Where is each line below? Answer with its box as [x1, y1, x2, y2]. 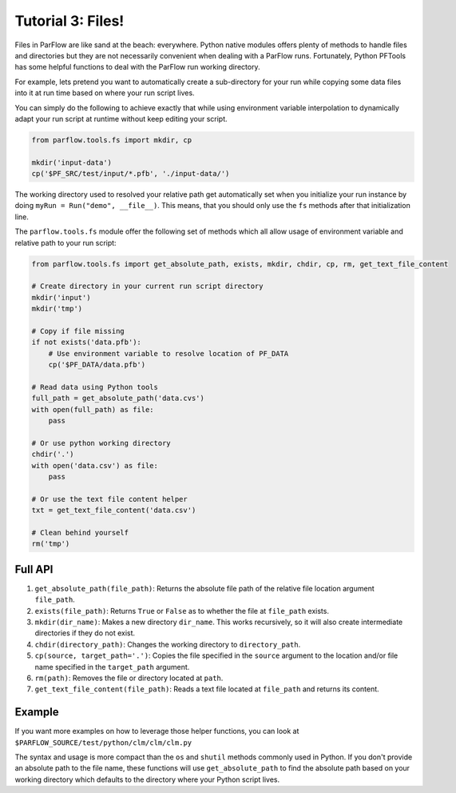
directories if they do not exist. [34, 628, 136, 638]
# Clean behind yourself [31, 528, 129, 537]
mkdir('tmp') [31, 304, 83, 314]
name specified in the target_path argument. [34, 662, 190, 671]
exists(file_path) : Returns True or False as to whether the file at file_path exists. [34, 606, 329, 615]
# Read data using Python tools [31, 382, 159, 391]
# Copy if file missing [31, 326, 125, 335]
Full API [14, 563, 54, 576]
